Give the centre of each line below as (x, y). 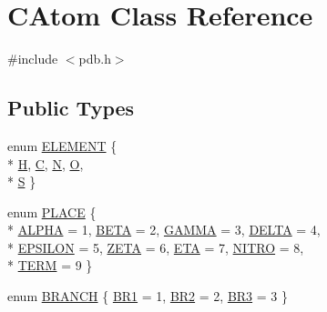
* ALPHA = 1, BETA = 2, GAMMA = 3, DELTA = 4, (164, 230)
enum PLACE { (52, 211)
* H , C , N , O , (46, 163)
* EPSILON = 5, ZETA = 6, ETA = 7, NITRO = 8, (156, 247)
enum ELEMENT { (62, 145)
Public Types (71, 108)
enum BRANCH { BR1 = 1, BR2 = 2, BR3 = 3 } (148, 296)
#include (33, 59)
